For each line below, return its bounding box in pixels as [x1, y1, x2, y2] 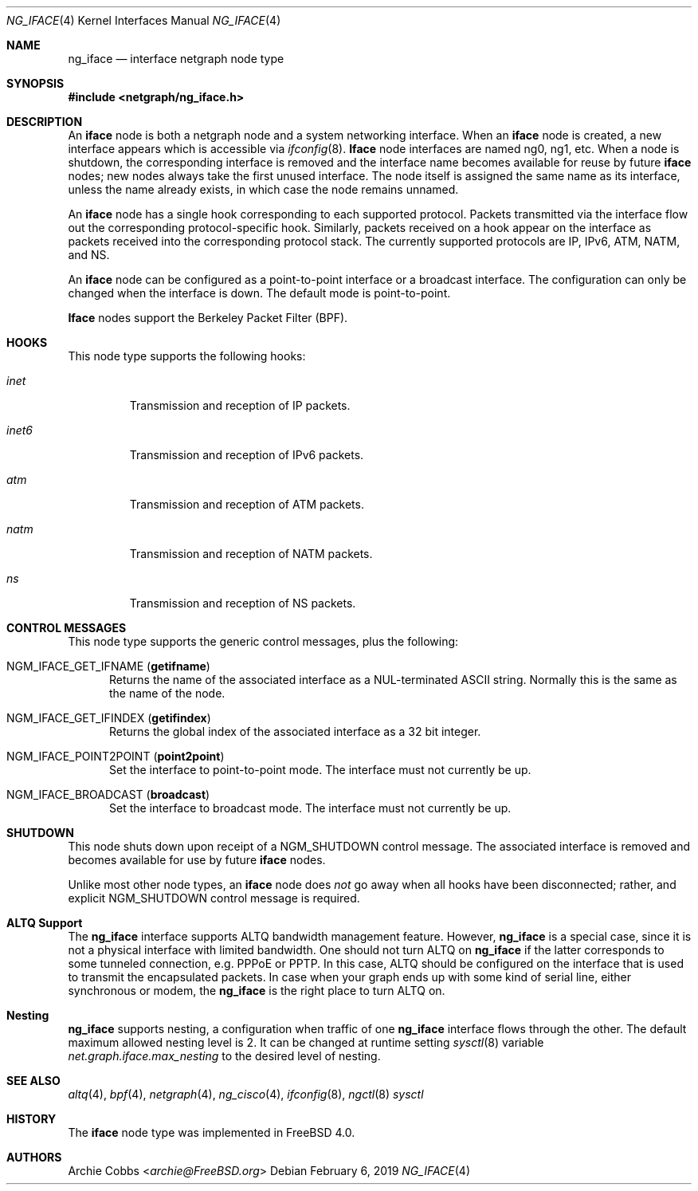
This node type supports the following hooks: [68, 349, 306, 363]
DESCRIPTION [6, 115, 83, 128]
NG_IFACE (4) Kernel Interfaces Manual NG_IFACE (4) [6, 14, 281, 27]
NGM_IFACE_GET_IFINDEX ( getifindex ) [6, 711, 211, 725]
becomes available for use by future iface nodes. [68, 853, 326, 867]
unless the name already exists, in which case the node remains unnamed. [68, 183, 459, 196]
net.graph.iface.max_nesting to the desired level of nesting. [68, 1049, 381, 1063]
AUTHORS [6, 1150, 62, 1164]
